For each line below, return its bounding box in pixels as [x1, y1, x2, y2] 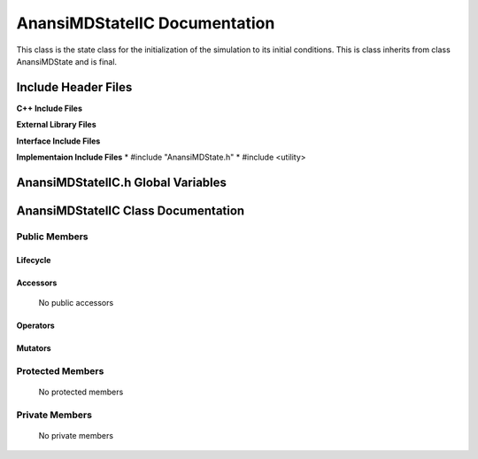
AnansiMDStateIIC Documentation [16, 13, 275, 33]
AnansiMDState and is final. [16, 56, 118, 66]
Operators [16, 320, 55, 331]
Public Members [16, 230, 89, 243]
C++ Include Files [16, 103, 83, 113]
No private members [38, 430, 114, 440]
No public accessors [38, 298, 114, 307]
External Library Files [16, 120, 96, 130]
